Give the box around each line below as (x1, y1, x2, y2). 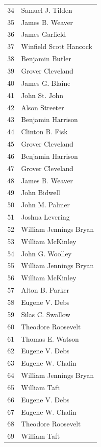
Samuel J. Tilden (21, 4, 73, 15)
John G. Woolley (21, 248, 72, 258)
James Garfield (21, 29, 66, 39)
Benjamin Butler (21, 53, 71, 64)
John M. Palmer (21, 199, 70, 210)
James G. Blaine (21, 77, 71, 88)
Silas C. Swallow (21, 309, 71, 319)
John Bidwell (21, 187, 60, 198)
